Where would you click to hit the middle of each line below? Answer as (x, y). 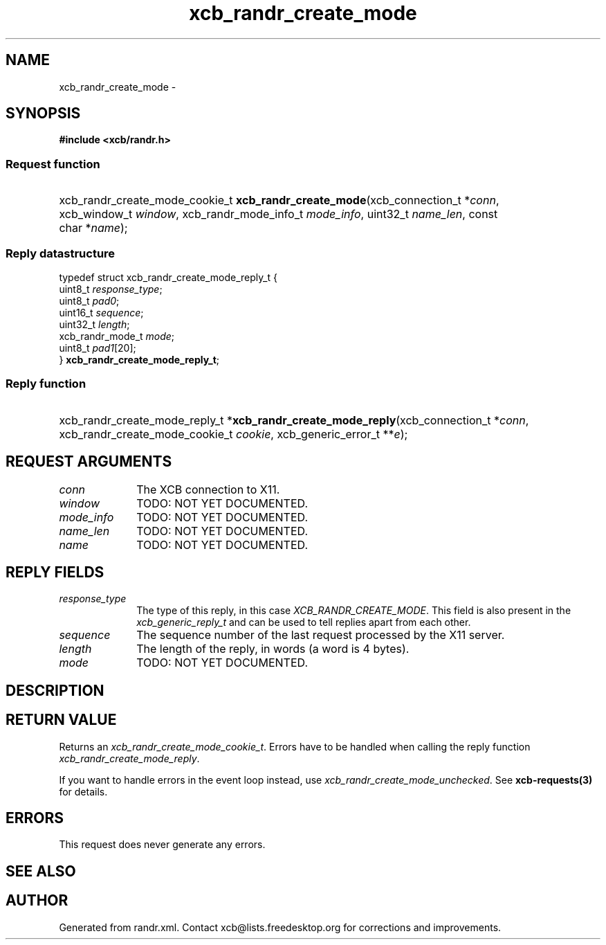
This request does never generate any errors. (162, 845)
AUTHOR (37, 901)
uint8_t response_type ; (111, 289)
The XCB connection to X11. (208, 489)
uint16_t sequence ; (101, 312)
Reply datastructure (61, 253)
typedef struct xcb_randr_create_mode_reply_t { (168, 277)
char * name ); (93, 228)
